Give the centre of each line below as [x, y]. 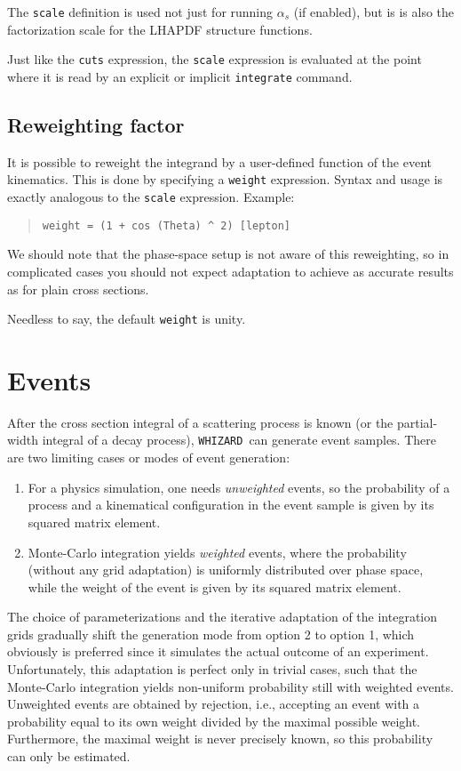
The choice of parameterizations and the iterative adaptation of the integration [223, 617]
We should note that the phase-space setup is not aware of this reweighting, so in [228, 254]
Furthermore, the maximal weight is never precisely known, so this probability [220, 739]
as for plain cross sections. [78, 289]
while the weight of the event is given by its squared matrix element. [215, 586]
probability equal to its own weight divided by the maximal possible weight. [214, 721]
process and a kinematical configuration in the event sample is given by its [231, 505]
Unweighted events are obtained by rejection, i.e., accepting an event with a [214, 704]
